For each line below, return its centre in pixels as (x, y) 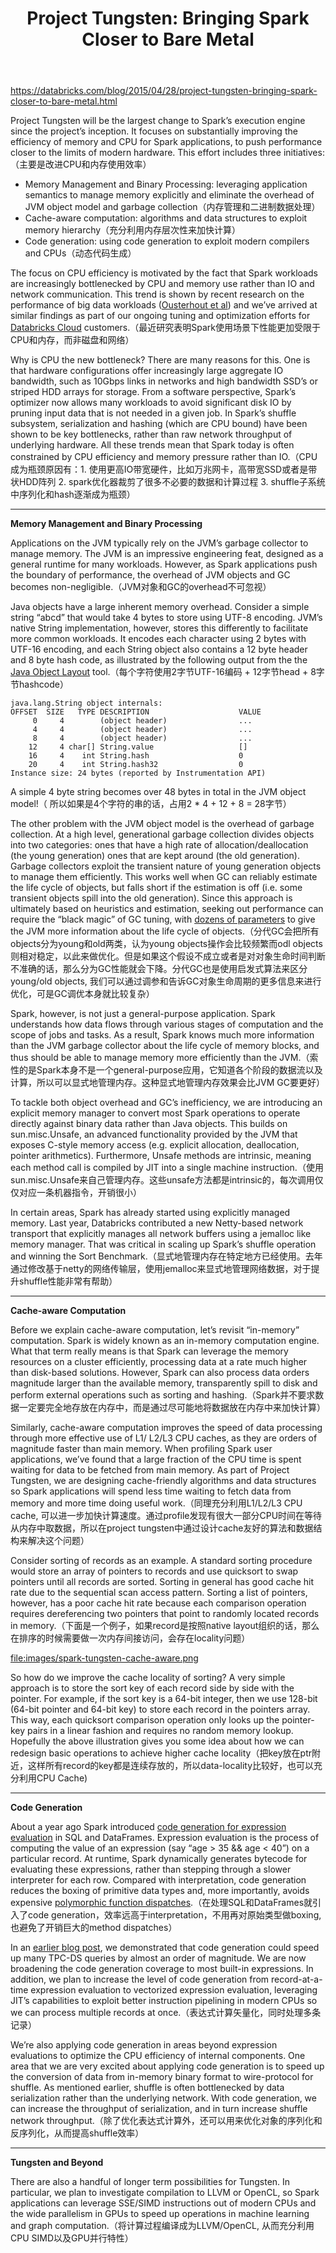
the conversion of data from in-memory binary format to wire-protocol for (162, 2077)
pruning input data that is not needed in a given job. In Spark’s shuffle (153, 413)
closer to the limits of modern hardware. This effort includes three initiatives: (167, 153)
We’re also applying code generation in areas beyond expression (144, 2045)
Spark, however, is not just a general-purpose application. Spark (143, 1014)
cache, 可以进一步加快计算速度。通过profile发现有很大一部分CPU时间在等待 (166, 1516)
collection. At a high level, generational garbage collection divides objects (162, 834)
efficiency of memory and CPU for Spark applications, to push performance (166, 142)
